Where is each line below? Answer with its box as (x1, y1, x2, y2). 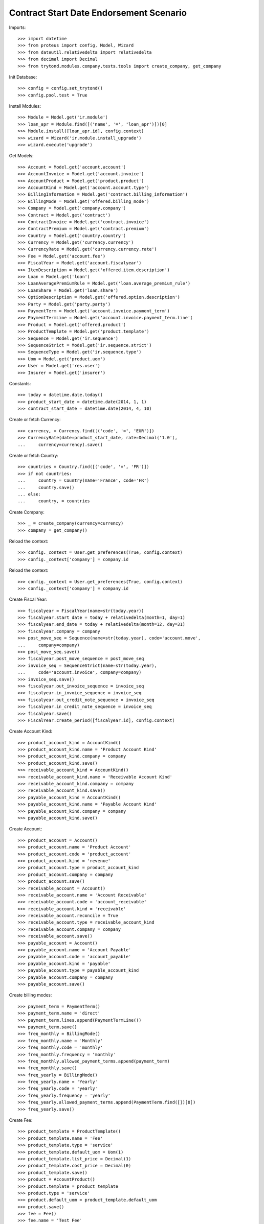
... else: (18, 491, 41, 497)
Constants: (9, 380, 31, 386)
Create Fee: (9, 1117, 33, 1123)
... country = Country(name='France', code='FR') (18, 478, 149, 483)
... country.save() (18, 485, 75, 490)
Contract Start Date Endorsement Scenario (9, 7, 187, 18)
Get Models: (9, 153, 34, 159)
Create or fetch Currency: (9, 417, 61, 423)
